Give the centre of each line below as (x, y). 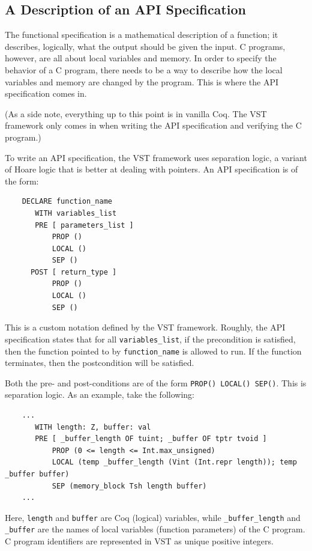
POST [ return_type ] (73, 272)
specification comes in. (46, 93)
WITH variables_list (76, 213)
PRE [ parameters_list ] (84, 225)
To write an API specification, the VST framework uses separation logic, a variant (156, 157)
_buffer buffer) (37, 474)
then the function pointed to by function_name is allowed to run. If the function (153, 351)
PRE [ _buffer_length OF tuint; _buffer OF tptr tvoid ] (151, 439)
